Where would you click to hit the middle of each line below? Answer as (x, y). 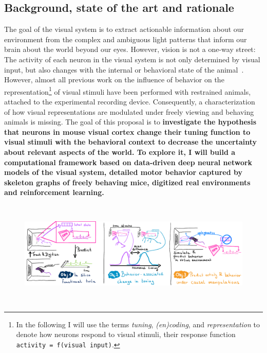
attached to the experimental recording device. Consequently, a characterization (130, 102)
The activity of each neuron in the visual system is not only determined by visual (132, 59)
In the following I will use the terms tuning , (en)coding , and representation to (138, 324)
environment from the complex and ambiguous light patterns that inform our (126, 39)
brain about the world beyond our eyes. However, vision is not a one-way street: (130, 49)
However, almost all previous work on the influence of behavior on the (114, 80)
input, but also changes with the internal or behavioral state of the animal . (124, 69)
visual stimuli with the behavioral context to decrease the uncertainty (131, 142)
